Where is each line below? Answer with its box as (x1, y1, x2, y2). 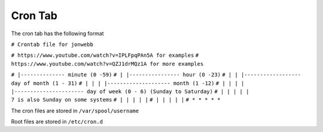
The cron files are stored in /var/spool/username (11, 107, 139, 114)
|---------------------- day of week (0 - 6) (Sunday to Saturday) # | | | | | (11, 88, 249, 95)
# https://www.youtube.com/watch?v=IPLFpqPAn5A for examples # (11, 52, 199, 59)
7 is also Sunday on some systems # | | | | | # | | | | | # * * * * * (11, 96, 221, 103)
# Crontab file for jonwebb (11, 41, 94, 48)
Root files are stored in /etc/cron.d (11, 118, 103, 125)
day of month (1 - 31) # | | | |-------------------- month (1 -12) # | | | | (11, 79, 245, 87)
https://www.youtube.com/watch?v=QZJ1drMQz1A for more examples (11, 60, 204, 67)
